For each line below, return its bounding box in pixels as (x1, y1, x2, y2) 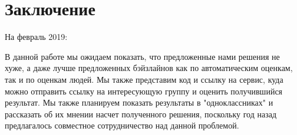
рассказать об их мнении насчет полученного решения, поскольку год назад (5, 107, 277, 120)
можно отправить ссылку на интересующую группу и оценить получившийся (5, 85, 283, 97)
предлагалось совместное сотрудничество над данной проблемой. (5, 119, 239, 131)
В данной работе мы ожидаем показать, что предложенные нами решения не (5, 50, 280, 62)
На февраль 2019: (5, 31, 68, 43)
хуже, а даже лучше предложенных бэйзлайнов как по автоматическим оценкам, (5, 62, 293, 74)
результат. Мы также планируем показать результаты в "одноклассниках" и (5, 96, 273, 109)
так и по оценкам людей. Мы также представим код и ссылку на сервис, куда (5, 73, 283, 85)
